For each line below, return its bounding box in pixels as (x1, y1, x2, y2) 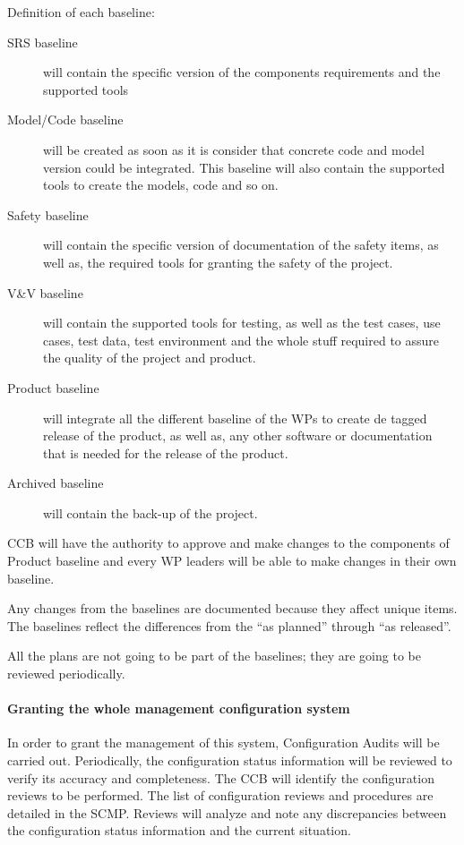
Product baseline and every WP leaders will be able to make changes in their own (7, 551, 457, 570)
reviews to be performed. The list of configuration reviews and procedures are (7, 786, 434, 805)
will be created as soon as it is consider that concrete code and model (43, 140, 425, 158)
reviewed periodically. (7, 664, 125, 683)
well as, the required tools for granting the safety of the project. (43, 252, 393, 271)
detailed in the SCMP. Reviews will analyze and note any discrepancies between (7, 803, 447, 822)
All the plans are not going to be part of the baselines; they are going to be (7, 646, 421, 665)
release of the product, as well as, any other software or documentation (43, 426, 433, 445)
